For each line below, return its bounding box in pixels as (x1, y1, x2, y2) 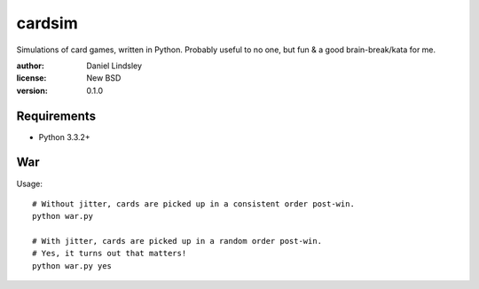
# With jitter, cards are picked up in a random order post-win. (32, 236, 323, 246)
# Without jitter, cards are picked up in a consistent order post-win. (32, 199, 355, 208)
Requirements (16, 108, 97, 123)
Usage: (16, 178, 43, 189)
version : (16, 85, 48, 96)
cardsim (16, 13, 79, 33)
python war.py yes (32, 261, 113, 270)
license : (16, 73, 47, 83)
